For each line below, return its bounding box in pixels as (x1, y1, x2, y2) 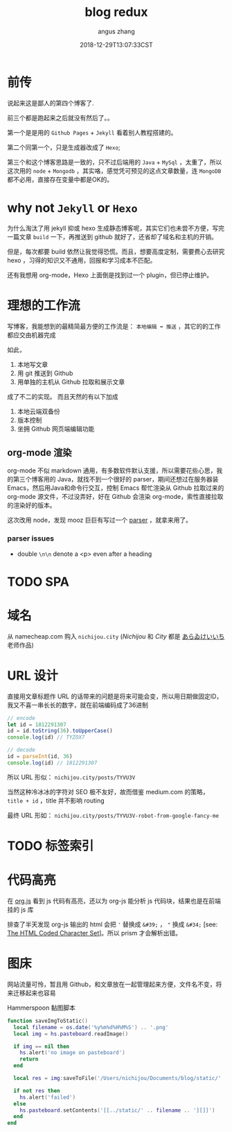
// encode (7, 714, 36, 721)
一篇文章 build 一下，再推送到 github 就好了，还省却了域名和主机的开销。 (7, 232, 218, 240)
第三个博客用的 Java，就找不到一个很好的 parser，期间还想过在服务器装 (12, 475, 219, 484)
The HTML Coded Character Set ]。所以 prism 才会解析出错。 (7, 928, 182, 937)
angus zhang (98, 27, 135, 35)
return (19, 1056, 39, 1063)
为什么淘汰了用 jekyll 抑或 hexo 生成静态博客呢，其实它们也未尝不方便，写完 (7, 224, 225, 232)
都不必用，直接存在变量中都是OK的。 (7, 175, 114, 183)
